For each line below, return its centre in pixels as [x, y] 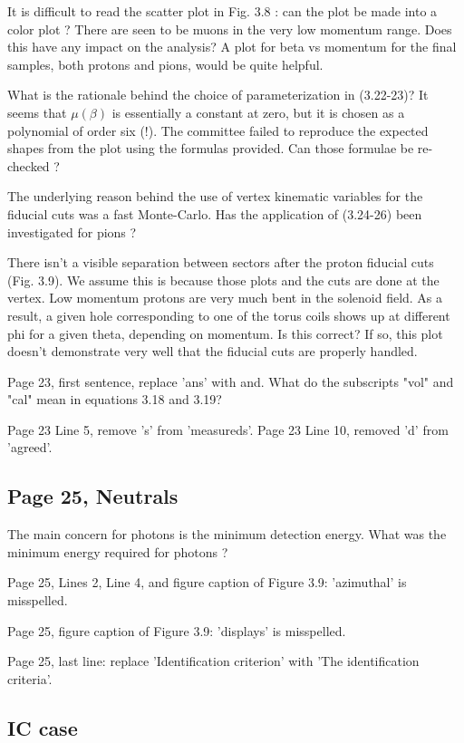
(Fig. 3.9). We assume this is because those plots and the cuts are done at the [223, 280]
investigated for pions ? [72, 232]
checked [29, 165]
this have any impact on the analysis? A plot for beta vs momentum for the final [232, 47]
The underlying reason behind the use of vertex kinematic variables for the [215, 196]
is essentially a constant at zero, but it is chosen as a [258, 112]
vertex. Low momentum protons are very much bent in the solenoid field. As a [225, 298]
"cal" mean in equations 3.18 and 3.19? [115, 399]
